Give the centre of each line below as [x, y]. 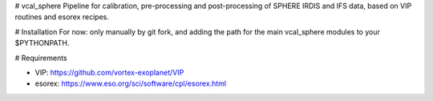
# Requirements [41, 58]
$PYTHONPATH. [42, 43]
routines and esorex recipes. [62, 17]
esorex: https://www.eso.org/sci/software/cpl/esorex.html [131, 83]
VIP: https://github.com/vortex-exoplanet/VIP [109, 72]
